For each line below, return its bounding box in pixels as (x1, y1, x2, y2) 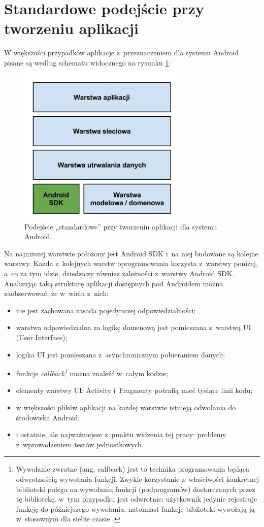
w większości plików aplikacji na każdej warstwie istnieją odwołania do (16, 402, 236, 412)
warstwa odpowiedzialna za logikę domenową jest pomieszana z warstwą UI (16, 322, 251, 333)
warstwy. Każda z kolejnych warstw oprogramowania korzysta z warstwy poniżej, (4, 258, 258, 269)
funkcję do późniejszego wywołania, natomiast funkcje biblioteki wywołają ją (16, 503, 255, 514)
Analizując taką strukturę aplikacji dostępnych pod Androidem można (4, 278, 223, 288)
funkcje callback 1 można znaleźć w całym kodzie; (16, 367, 169, 378)
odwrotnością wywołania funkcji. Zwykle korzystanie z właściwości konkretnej (16, 473, 259, 484)
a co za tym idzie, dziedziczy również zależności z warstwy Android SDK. (4, 268, 235, 278)
